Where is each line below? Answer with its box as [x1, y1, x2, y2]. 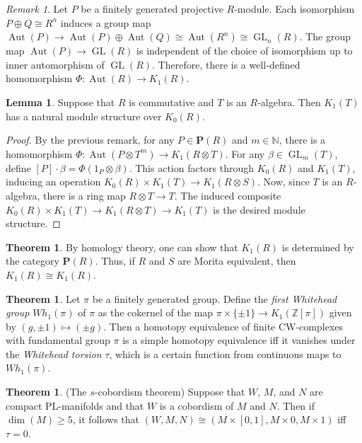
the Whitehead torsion [6, 346, 102, 361]
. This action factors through [129, 160, 255, 175]
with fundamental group [6, 333, 110, 347]
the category [6, 253, 59, 268]
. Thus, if [95, 253, 135, 268]
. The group [299, 29, 351, 44]
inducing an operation [6, 174, 101, 189]
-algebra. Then [257, 94, 321, 109]
